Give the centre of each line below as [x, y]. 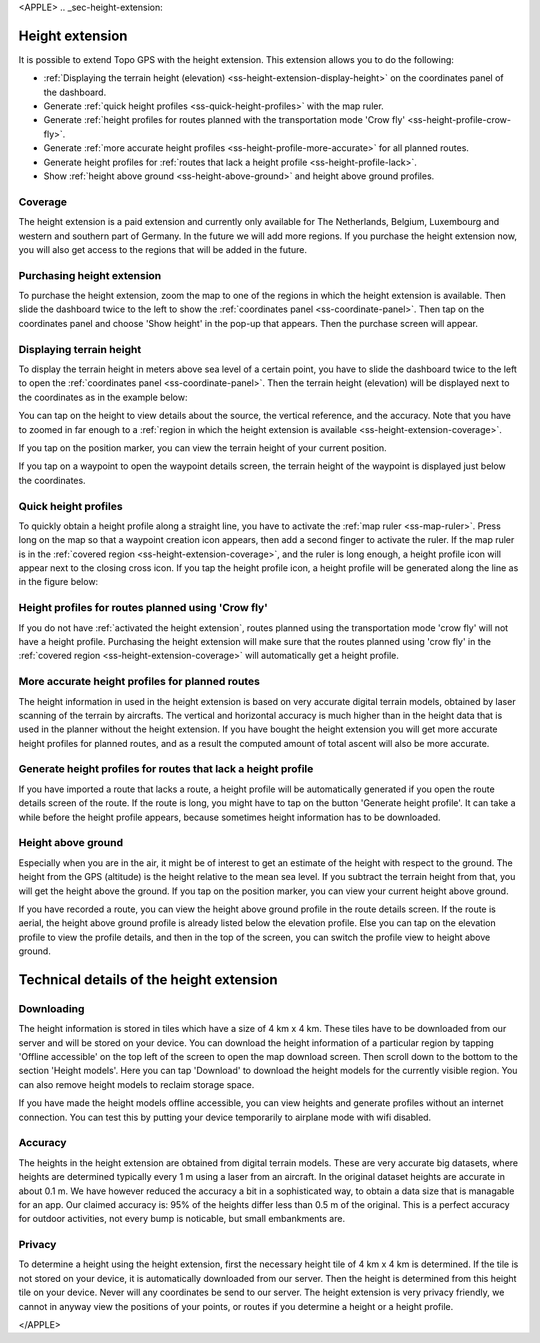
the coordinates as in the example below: [103, 397]
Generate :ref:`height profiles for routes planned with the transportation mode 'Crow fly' [224, 120]
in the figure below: [58, 582]
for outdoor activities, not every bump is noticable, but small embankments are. [181, 1219]
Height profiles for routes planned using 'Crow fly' [143, 608]
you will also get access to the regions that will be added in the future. [162, 249]
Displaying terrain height [80, 349]
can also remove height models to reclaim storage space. [136, 1084]
